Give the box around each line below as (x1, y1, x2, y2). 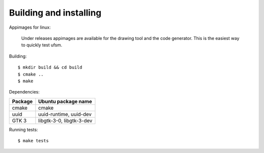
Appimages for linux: (9, 24, 51, 30)
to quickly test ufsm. (21, 42, 63, 48)
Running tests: (9, 127, 38, 133)
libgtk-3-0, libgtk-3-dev (38, 117, 93, 124)
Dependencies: (9, 89, 40, 95)
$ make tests (18, 138, 49, 144)
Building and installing (9, 7, 102, 18)
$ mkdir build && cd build (18, 65, 83, 70)
